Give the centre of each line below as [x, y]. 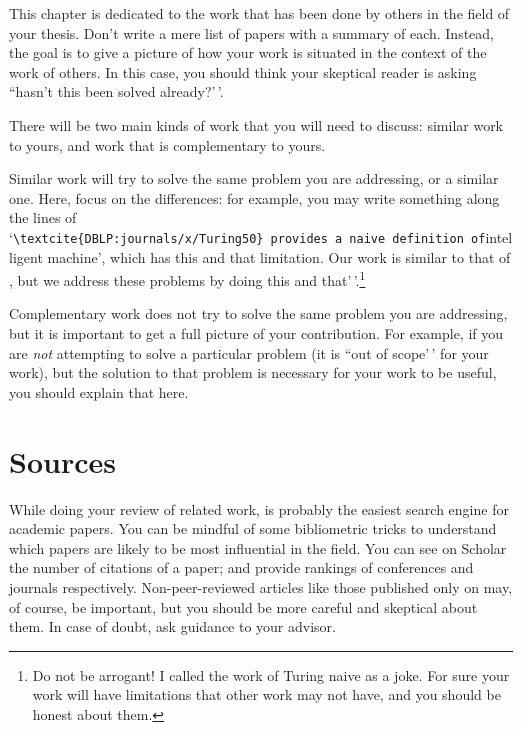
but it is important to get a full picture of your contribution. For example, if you [256, 333]
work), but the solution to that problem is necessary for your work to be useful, [253, 372]
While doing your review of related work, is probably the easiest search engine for [259, 508]
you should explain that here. [99, 391]
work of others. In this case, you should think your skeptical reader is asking [243, 71]
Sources [62, 460]
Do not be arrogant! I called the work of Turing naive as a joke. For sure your [271, 674]
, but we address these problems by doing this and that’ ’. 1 [187, 278]
